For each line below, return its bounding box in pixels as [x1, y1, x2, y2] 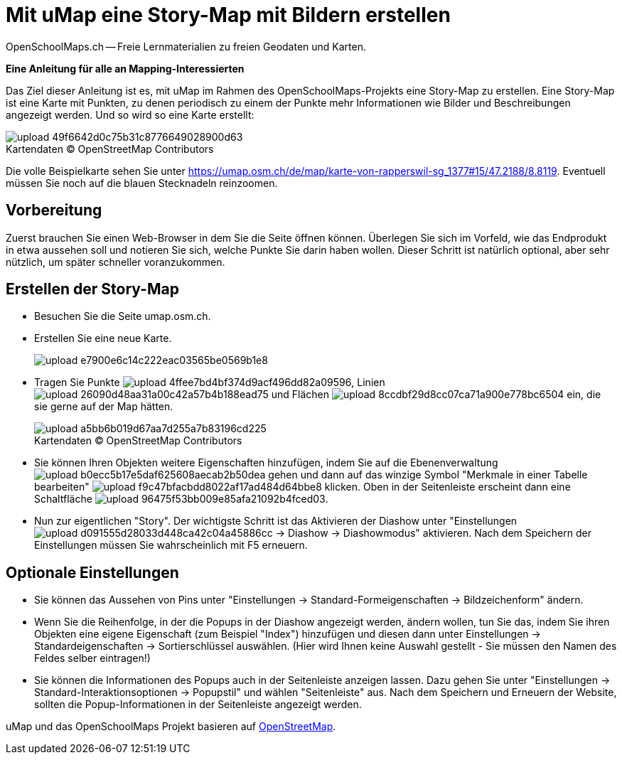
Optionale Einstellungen [6, 563, 179, 582]
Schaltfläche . [34, 493, 328, 505]
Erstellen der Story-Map [6, 280, 179, 299]
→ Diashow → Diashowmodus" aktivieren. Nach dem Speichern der [275, 527, 591, 540]
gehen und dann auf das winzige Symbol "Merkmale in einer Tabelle [268, 469, 588, 481]
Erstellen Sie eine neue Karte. [34, 332, 172, 345]
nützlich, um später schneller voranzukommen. [6, 255, 225, 268]
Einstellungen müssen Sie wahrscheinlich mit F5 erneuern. [34, 539, 308, 552]
